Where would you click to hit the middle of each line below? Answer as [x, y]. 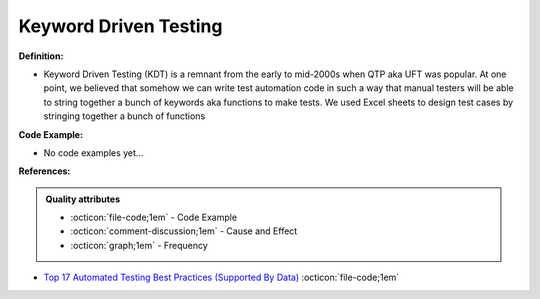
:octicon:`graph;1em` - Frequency [139, 245]
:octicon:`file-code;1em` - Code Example [154, 217]
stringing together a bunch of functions [124, 116]
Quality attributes [82, 199]
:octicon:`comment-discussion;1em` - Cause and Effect [184, 231]
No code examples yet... [93, 152]
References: [44, 171]
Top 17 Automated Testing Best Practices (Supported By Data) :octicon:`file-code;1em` [221, 277]
